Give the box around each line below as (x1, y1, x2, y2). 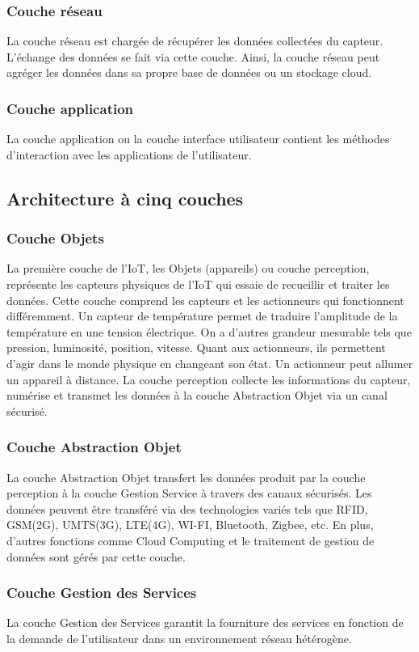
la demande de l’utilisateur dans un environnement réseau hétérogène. (6, 629, 352, 646)
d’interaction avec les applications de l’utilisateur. (6, 146, 252, 163)
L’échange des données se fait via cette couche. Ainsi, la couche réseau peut (6, 48, 380, 65)
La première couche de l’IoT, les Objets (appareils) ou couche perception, (6, 260, 370, 277)
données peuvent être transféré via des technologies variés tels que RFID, (6, 500, 368, 517)
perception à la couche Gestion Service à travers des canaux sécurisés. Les (6, 485, 372, 502)
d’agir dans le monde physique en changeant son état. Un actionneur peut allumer (6, 354, 413, 371)
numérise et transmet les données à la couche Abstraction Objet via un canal (6, 387, 388, 404)
